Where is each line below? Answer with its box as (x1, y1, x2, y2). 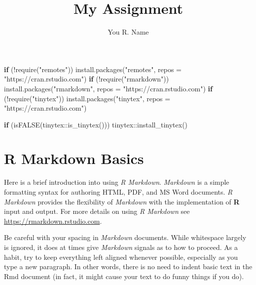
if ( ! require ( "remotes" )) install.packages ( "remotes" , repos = (4, 64, 182, 74)
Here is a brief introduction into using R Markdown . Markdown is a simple (4, 177, 229, 187)
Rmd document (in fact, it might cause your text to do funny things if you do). (4, 271, 244, 281)
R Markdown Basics (4, 148, 144, 168)
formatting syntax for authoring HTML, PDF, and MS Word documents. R (4, 187, 233, 197)
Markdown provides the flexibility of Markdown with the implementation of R (4, 196, 240, 206)
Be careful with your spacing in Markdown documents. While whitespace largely (4, 232, 247, 243)
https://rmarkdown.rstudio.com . (4, 215, 102, 226)
